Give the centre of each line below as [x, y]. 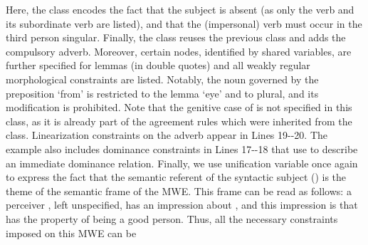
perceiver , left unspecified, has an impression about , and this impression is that [182, 205]
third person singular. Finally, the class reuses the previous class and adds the [176, 37]
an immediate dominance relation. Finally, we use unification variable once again [182, 163]
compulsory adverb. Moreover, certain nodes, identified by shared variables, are [179, 51]
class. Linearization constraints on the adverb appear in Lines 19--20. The [167, 135]
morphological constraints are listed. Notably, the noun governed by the [162, 79]
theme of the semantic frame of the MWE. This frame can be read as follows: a [179, 191]
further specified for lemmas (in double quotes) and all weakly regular [158, 65]
